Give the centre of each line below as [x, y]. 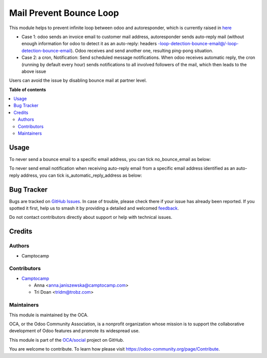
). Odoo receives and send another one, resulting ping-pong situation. [142, 51]
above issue [34, 71]
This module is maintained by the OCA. [49, 315]
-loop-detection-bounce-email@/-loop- [198, 44]
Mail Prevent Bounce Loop [64, 13]
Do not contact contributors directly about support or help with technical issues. [91, 217]
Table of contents [28, 90]
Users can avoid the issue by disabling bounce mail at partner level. [78, 80]
